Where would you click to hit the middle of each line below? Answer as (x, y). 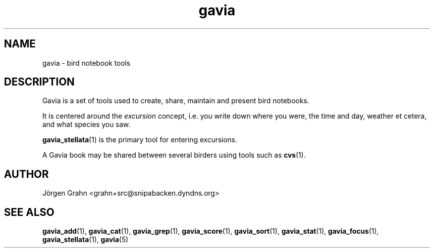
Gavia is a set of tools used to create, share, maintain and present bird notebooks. (176, 101)
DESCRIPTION (39, 82)
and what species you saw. (86, 125)
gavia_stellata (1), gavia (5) (85, 240)
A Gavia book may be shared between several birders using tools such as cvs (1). (174, 155)
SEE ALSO (29, 212)
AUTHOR (27, 174)
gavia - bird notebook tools (86, 63)
